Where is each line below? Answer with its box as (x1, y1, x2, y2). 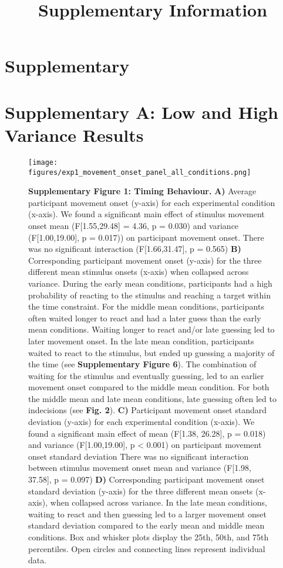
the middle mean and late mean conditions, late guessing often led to (28, 392, 277, 404)
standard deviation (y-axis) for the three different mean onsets (28, 484, 253, 497)
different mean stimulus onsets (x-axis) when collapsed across (28, 265, 249, 278)
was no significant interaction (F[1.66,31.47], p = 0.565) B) (28, 243, 241, 255)
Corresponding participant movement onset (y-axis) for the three (28, 254, 262, 266)
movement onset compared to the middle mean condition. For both (28, 381, 269, 393)
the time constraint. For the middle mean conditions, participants (28, 300, 264, 313)
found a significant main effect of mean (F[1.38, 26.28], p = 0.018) (28, 427, 266, 439)
